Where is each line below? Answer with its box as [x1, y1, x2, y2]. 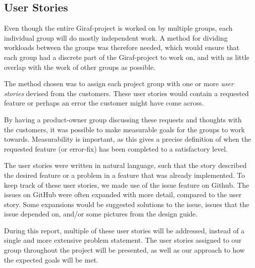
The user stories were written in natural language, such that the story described [4, 160, 247, 170]
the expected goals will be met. [4, 254, 99, 265]
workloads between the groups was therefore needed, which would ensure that [4, 42, 240, 53]
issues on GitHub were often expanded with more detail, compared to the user [4, 189, 242, 200]
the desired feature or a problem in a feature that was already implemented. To [4, 169, 245, 180]
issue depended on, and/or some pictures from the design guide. [4, 209, 198, 219]
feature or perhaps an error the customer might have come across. [4, 98, 204, 108]
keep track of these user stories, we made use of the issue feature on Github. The [4, 179, 249, 190]
